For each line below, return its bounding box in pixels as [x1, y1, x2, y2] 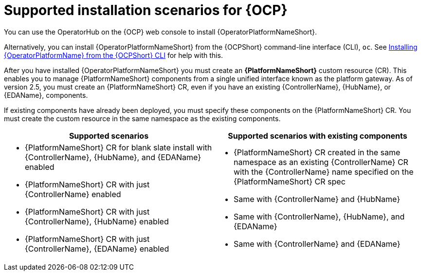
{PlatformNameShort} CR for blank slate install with [25, 142, 212, 152]
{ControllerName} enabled [25, 189, 121, 199]
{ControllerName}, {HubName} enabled [25, 216, 169, 226]
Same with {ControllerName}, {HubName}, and [234, 211, 405, 221]
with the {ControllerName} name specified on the [234, 166, 414, 177]
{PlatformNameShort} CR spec [234, 176, 346, 186]
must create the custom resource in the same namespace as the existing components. [4, 114, 281, 123]
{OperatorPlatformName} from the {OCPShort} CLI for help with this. [4, 51, 223, 59]
